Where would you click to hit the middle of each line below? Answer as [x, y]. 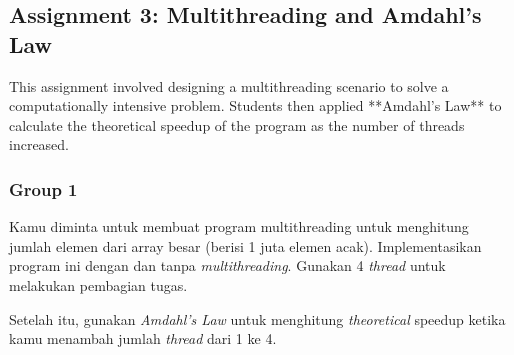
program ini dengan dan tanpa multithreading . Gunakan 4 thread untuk [227, 265]
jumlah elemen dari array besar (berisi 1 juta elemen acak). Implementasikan [245, 245]
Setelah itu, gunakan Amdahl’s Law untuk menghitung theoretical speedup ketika [257, 318]
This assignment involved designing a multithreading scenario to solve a [229, 85]
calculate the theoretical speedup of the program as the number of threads [237, 124]
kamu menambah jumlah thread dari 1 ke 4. [143, 338]
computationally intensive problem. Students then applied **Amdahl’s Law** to [255, 105]
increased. [39, 144]
